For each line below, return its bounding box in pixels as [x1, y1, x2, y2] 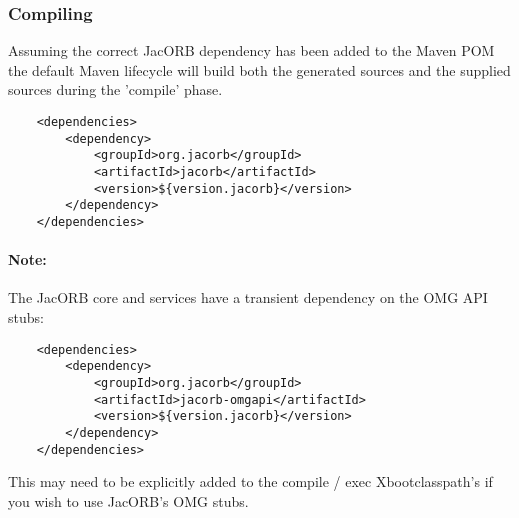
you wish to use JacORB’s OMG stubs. [8, 490, 249, 511]
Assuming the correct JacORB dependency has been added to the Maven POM [8, 40, 495, 61]
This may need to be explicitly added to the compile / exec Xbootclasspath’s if [8, 471, 493, 492]
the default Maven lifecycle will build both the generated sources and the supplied [8, 59, 511, 80]
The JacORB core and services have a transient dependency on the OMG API [8, 287, 488, 308]
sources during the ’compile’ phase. [8, 79, 223, 100]
